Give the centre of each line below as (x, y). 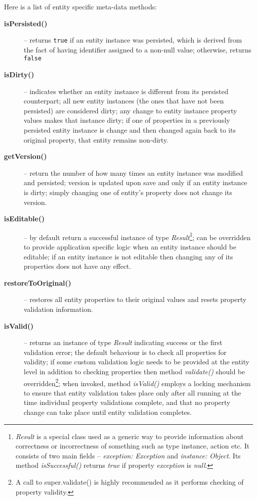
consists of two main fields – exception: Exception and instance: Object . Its (128, 455)
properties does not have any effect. (78, 266)
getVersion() (25, 156)
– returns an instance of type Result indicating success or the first (123, 342)
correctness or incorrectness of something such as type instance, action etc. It (132, 446)
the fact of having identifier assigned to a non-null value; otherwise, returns (138, 49)
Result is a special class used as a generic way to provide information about (129, 436)
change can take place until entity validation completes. (108, 412)
